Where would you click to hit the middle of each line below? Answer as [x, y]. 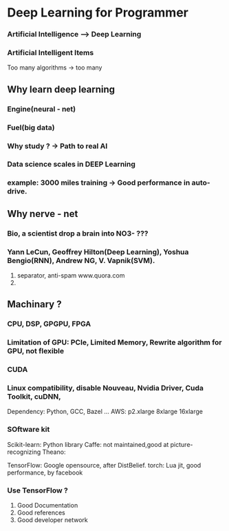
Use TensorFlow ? [38, 490]
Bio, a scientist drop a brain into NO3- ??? [78, 233]
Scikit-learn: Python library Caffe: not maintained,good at [88, 444]
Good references [41, 513]
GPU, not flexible [35, 351]
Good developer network [52, 520]
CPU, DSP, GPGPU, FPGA [49, 324]
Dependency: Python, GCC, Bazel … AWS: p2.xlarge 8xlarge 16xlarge [105, 412]
